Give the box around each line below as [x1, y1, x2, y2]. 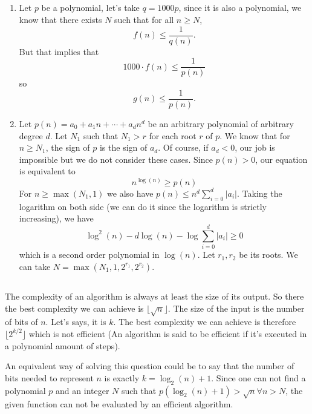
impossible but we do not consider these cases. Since [19, 153, 213, 165]
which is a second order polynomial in [19, 248, 160, 261]
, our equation [255, 153, 308, 165]
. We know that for [219, 129, 290, 142]
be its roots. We [239, 248, 298, 261]
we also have [107, 186, 154, 199]
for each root [149, 129, 197, 142]
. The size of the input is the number [167, 301, 305, 314]
